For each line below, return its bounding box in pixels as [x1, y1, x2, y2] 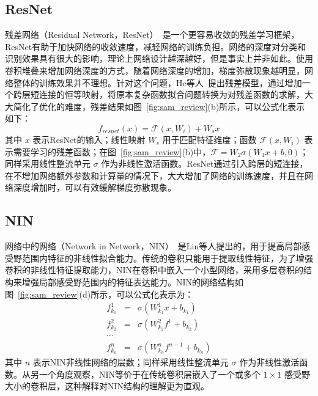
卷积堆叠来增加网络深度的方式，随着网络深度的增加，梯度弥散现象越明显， [5, 64, 305, 76]
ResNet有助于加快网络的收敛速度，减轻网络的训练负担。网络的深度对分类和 [5, 40, 306, 53]
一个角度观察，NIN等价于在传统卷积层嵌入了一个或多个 [39, 367, 261, 380]
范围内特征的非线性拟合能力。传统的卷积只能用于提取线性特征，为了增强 [21, 251, 313, 264]
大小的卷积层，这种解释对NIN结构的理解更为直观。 [5, 380, 210, 392]
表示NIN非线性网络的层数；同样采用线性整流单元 [32, 356, 229, 369]
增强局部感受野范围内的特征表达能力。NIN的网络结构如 [21, 275, 244, 288]
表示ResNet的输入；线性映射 [32, 133, 146, 145]
